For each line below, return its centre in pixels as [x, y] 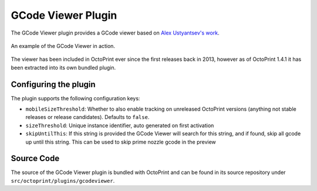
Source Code [35, 158]
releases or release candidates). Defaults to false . [87, 117]
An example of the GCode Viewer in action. [63, 46]
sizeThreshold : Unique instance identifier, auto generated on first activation [120, 125]
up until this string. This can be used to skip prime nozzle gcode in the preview [121, 142]
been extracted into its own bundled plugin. [63, 67]
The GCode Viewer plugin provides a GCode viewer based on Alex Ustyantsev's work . [115, 33]
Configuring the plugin [53, 84]
